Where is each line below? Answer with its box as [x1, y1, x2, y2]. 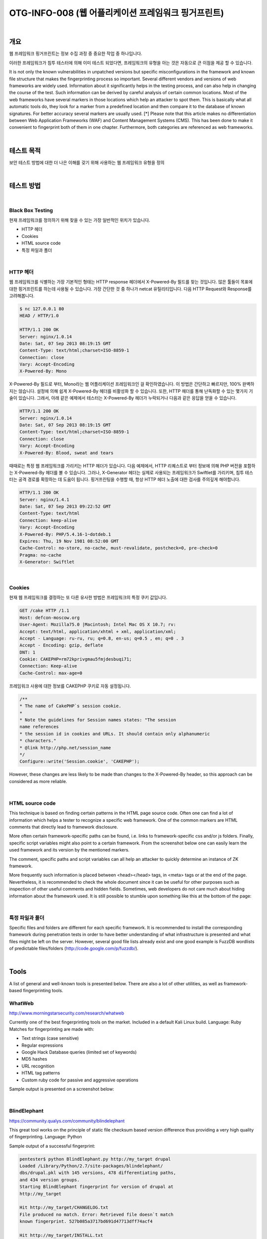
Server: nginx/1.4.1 [19, 497, 69, 503]
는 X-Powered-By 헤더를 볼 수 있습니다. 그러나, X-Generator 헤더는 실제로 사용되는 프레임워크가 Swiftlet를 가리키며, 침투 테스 [9, 469, 253, 475]
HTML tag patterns [21, 1070, 60, 1076]
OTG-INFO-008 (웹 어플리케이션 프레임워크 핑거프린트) [9, 7, 224, 18]
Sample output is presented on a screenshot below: [9, 1086, 114, 1092]
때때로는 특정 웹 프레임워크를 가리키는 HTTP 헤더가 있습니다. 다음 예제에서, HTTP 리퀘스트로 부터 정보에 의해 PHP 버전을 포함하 [9, 462, 256, 468]
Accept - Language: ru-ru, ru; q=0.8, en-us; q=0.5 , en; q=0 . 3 [19, 635, 184, 641]
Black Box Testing [9, 207, 53, 214]
